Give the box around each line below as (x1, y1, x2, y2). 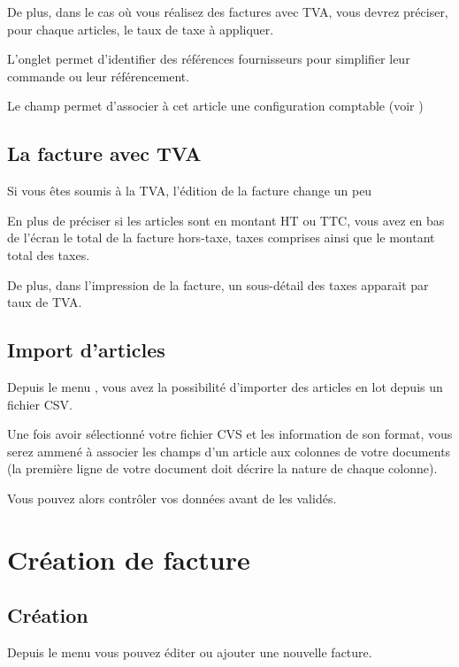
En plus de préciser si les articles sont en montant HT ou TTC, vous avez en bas (7, 211, 445, 229)
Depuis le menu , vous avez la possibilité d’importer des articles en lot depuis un (7, 377, 443, 395)
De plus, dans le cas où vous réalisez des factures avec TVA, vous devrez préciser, (7, 3, 448, 20)
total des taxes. (7, 245, 90, 264)
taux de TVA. (7, 293, 82, 311)
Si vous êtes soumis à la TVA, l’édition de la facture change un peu (7, 181, 372, 200)
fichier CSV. (7, 395, 73, 413)
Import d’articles (7, 336, 165, 364)
